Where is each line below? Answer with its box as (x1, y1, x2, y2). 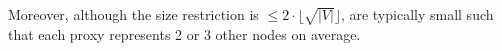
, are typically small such (340, 4, 494, 24)
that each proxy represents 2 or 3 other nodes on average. (8, 23, 361, 44)
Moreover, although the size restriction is (8, 4, 259, 24)
